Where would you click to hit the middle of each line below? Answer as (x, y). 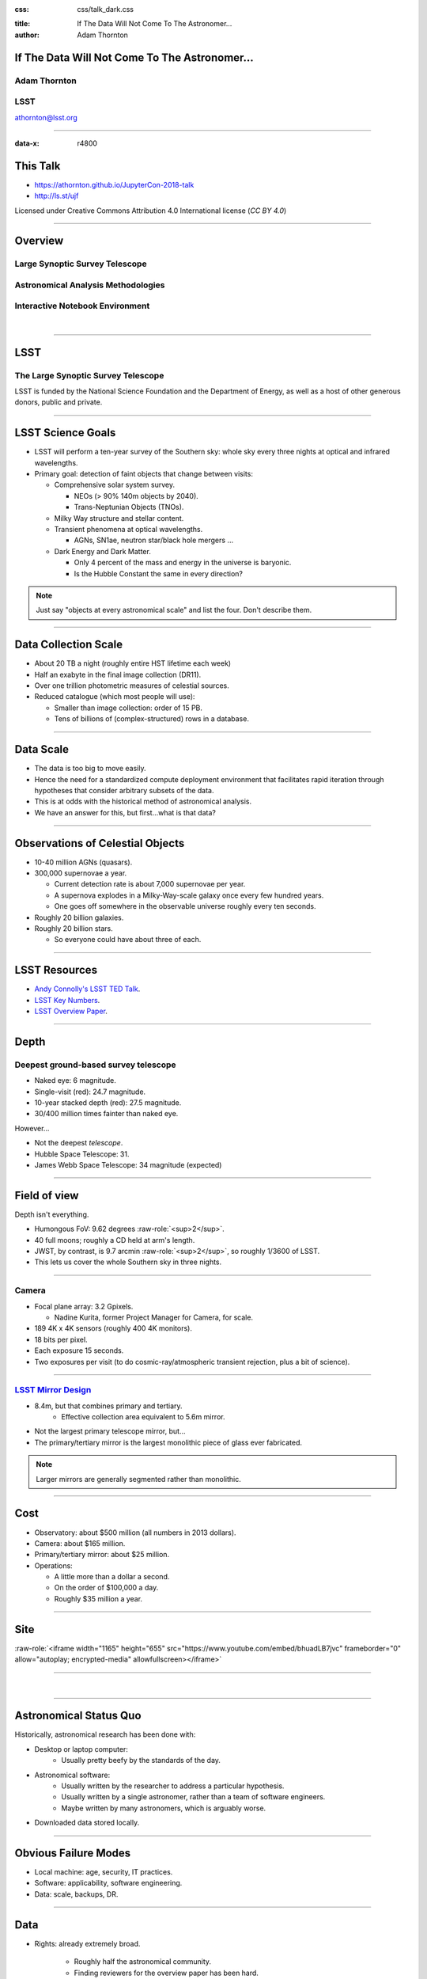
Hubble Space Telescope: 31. (82, 1154)
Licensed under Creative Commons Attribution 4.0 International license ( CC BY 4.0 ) (151, 211)
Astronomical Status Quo (78, 1716)
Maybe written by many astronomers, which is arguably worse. (164, 1808)
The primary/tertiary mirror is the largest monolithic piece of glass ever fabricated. (168, 1442)
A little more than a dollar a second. (112, 1577)
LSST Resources (56, 970)
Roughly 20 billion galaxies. (79, 917)
